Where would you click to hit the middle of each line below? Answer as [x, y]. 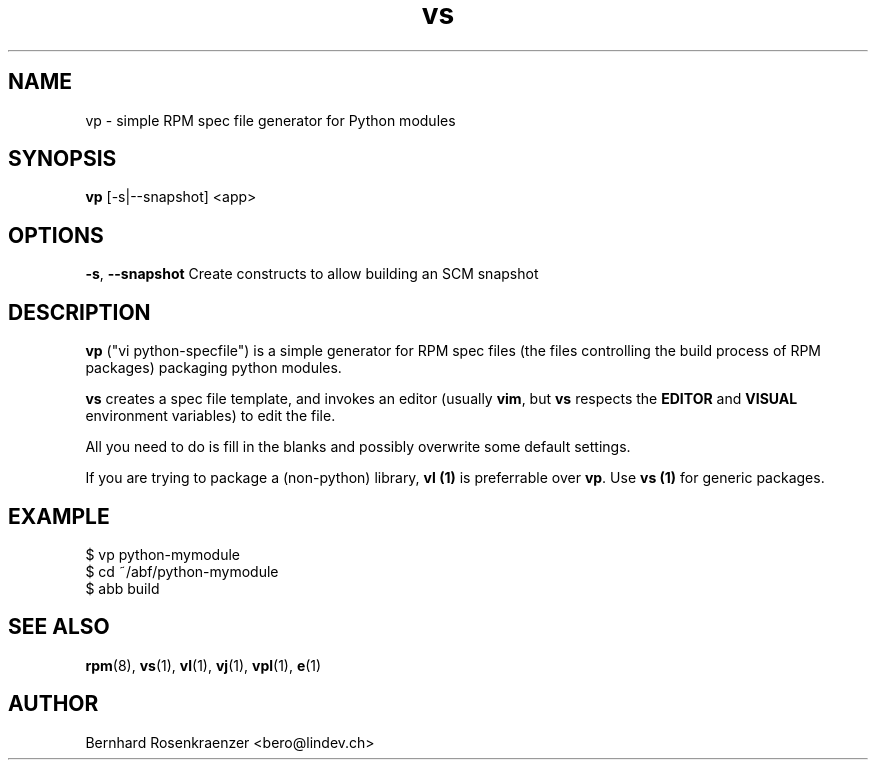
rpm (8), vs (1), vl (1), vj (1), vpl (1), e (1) [203, 665]
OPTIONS [56, 235]
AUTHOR [53, 704]
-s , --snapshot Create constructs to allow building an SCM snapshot [312, 274]
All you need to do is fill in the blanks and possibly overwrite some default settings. [358, 447]
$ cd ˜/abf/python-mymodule [182, 571]
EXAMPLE [59, 516]
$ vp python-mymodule [163, 554]
